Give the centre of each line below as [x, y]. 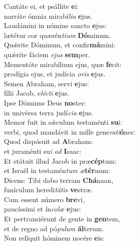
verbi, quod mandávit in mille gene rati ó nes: [70, 131]
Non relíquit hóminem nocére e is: [54, 238]
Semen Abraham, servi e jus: [47, 83]
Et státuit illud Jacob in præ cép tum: [60, 160]
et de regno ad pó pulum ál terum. [54, 228]
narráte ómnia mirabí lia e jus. [48, 16]
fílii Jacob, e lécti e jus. [37, 93]
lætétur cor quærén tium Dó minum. [57, 35]
